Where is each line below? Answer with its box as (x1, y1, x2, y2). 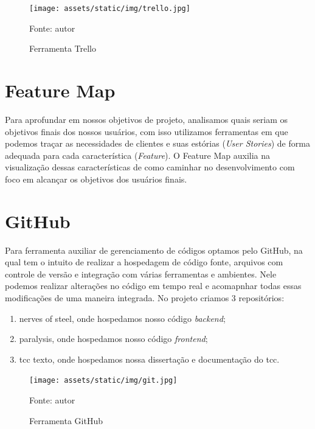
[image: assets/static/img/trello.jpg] (29, 4, 190, 13)
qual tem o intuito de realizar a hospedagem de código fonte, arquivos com (5, 256, 283, 268)
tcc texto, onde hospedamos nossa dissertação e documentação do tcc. (19, 352, 280, 365)
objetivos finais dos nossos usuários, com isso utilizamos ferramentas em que (5, 125, 288, 138)
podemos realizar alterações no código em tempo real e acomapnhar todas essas (5, 279, 302, 292)
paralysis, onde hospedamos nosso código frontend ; (19, 332, 208, 345)
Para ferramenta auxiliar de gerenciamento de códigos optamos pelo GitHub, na (5, 243, 303, 256)
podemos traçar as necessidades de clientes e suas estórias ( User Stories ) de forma (5, 137, 310, 150)
